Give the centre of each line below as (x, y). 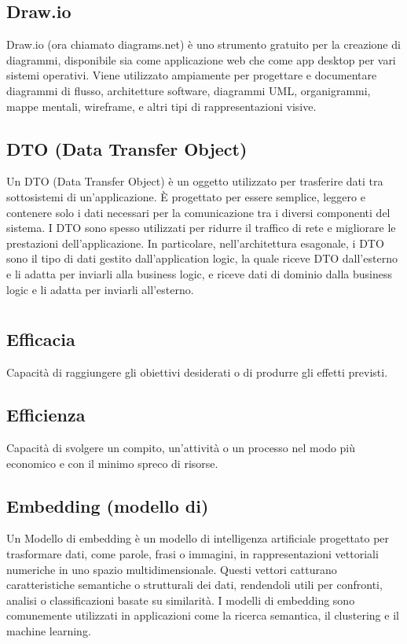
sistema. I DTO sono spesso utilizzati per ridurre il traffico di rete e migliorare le (201, 228)
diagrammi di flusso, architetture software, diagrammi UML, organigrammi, (189, 90)
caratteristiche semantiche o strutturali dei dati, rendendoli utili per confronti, (194, 585)
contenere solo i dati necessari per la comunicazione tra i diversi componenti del (198, 212)
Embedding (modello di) (108, 505)
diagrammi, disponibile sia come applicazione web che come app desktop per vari (201, 59)
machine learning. (49, 630)
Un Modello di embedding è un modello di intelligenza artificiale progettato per (198, 538)
